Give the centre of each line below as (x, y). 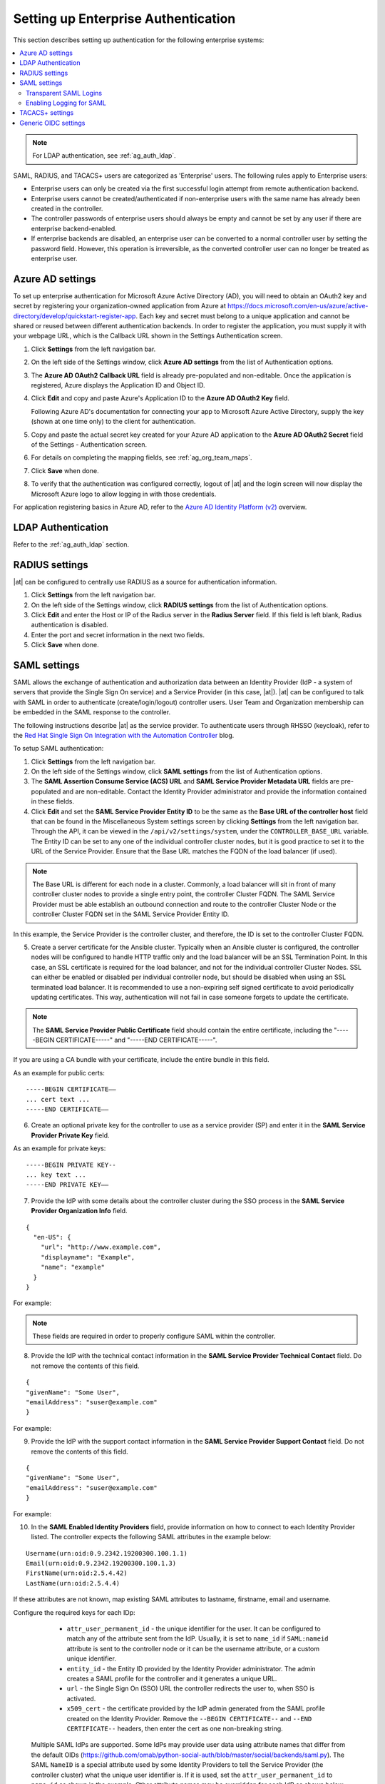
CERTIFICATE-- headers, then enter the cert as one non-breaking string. (175, 1728)
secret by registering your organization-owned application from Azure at (119, 306)
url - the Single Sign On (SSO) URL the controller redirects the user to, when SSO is (191, 1688)
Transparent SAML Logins (64, 93)
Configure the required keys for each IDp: (74, 1612)
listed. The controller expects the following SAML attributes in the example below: (151, 1537)
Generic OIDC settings (52, 123)
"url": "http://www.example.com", (101, 1247)
